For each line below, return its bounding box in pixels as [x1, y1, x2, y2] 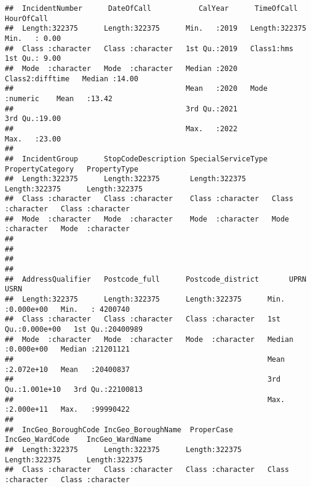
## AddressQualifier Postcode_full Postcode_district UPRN [5, 275, 307, 284]
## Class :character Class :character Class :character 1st [5, 315, 281, 324]
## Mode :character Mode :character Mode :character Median [5, 335, 294, 344]
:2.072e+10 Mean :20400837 [5, 365, 130, 374]
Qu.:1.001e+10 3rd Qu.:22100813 [5, 385, 143, 394]
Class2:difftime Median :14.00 [5, 74, 138, 83]
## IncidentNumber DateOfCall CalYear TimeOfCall [5, 4, 298, 13]
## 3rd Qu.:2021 [5, 104, 238, 113]
